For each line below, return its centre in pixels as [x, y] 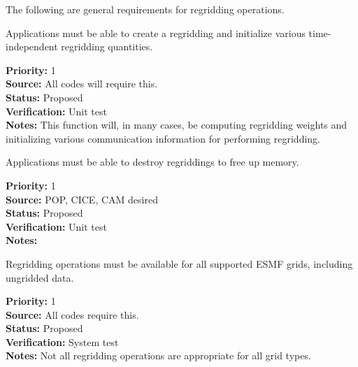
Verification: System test [62, 341]
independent [32, 46]
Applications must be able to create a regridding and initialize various [156, 33]
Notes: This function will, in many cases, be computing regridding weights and [177, 125]
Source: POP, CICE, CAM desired [82, 199]
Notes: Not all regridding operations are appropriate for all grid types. [158, 355]
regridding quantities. [107, 46]
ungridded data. [40, 277]
